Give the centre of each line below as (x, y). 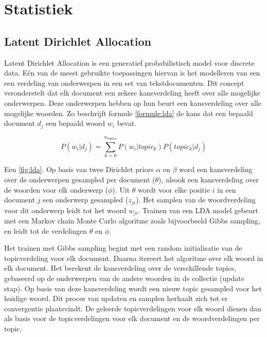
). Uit (121, 189)
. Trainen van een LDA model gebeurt (198, 210)
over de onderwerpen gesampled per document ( (80, 179)
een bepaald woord (76, 123)
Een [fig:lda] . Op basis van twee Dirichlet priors (79, 169)
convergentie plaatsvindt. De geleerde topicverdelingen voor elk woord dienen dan (133, 308)
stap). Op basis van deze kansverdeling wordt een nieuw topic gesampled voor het (133, 288)
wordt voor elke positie (174, 189)
